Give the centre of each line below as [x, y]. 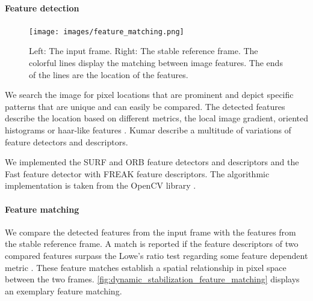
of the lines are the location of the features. [109, 74]
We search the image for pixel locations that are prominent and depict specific [149, 95]
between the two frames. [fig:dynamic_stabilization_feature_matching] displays [152, 279]
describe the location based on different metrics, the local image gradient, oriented [157, 118]
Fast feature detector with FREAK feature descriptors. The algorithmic [137, 173]
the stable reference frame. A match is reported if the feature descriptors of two [152, 244]
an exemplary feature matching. [64, 290]
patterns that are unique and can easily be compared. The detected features [145, 106]
